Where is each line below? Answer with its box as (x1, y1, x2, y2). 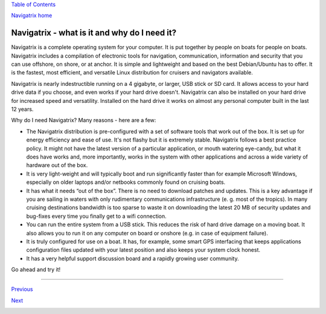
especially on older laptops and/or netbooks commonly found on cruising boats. (26, 178, 226, 186)
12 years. (11, 106, 34, 113)
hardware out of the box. (26, 162, 88, 169)
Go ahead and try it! (11, 266, 61, 273)
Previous (11, 286, 33, 293)
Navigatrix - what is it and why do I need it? (11, 28, 177, 38)
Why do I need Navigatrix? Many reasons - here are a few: (11, 117, 156, 124)
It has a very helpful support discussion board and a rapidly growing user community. (26, 255, 239, 262)
